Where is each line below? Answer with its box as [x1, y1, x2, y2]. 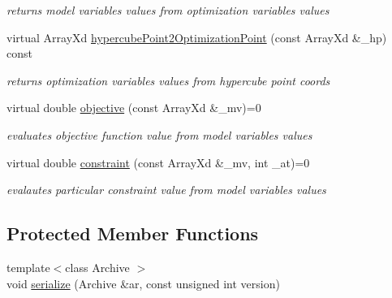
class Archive [65, 258, 130, 275]
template [6, 258, 50, 275]
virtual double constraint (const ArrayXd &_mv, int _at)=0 [6, 153, 310, 171]
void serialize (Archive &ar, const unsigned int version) [6, 274, 280, 292]
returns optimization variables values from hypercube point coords [6, 71, 330, 89]
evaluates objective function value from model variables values [6, 126, 312, 143]
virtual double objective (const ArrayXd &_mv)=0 [6, 99, 261, 116]
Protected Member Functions [6, 221, 259, 246]
